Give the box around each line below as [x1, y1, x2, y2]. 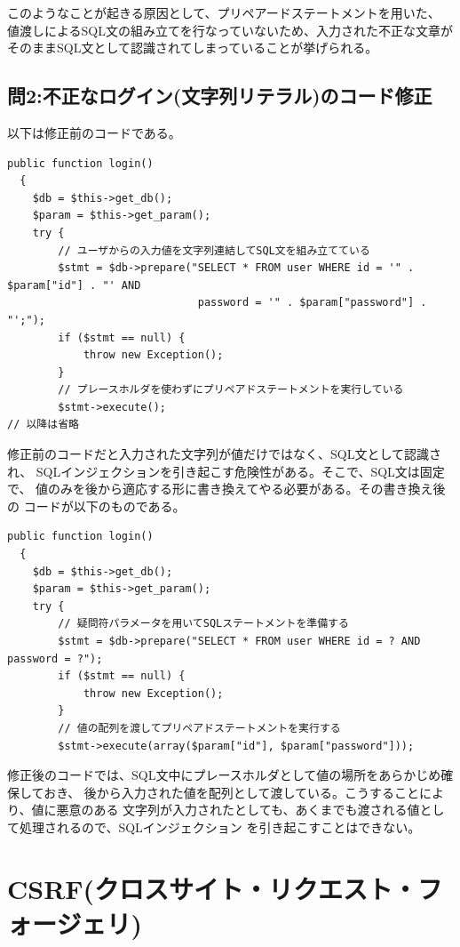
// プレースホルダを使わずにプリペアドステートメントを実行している [58, 383, 404, 397]
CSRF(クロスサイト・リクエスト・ [7, 870, 418, 906]
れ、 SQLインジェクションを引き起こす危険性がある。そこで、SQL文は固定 [7, 461, 445, 480]
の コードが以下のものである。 [7, 496, 186, 515]
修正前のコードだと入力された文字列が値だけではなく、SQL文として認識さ [7, 445, 442, 463]
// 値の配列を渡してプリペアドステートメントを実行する [58, 721, 341, 734]
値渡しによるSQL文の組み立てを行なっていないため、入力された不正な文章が [7, 20, 454, 39]
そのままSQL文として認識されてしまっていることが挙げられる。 [7, 38, 378, 57]
